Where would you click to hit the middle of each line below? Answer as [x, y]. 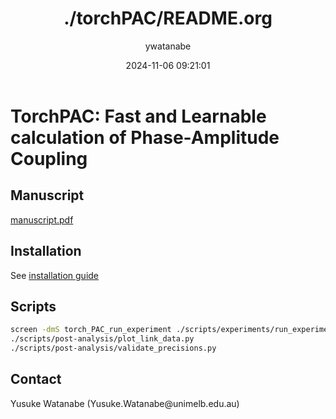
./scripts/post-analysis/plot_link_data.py [102, 339]
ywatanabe [168, 46]
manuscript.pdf [42, 219]
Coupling [49, 158]
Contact [36, 379]
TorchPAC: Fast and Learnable [138, 116]
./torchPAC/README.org [168, 18]
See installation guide [55, 275]
